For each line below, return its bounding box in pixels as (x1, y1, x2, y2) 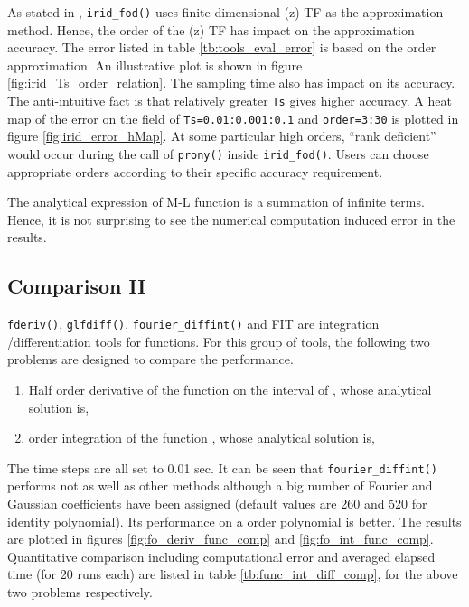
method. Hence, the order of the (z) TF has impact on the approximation (7, 20, 415, 39)
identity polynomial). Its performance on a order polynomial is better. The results (7, 511, 462, 530)
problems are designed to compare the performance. (7, 350, 294, 369)
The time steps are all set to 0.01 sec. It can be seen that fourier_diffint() (7, 458, 437, 477)
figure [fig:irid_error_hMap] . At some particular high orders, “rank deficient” (7, 126, 436, 145)
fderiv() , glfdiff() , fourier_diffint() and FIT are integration (7, 314, 380, 333)
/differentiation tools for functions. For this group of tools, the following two (7, 332, 430, 350)
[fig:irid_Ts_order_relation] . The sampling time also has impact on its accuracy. (7, 73, 455, 92)
